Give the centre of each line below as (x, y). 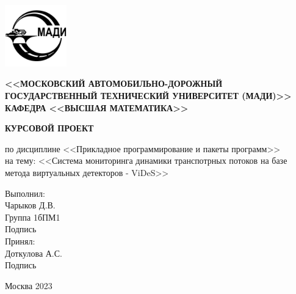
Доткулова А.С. (34, 253)
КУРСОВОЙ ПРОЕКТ (49, 128)
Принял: (20, 241)
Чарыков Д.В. (30, 205)
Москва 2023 (29, 285)
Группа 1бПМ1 (33, 217)
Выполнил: (25, 193)
